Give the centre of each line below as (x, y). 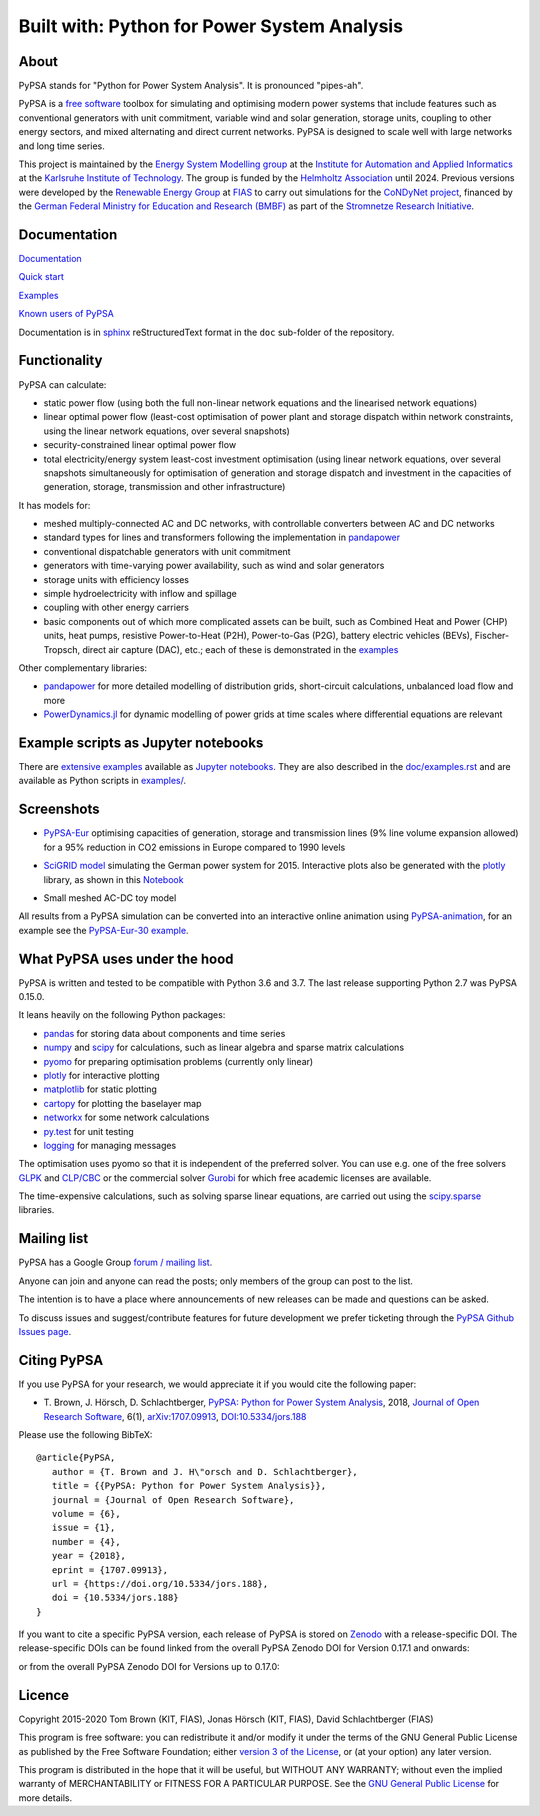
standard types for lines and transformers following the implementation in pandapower (222, 537)
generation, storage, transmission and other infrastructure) (164, 487)
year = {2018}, (89, 1556)
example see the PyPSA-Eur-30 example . (103, 930)
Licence (44, 1695)
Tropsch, (61, 649)
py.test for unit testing (88, 1131)
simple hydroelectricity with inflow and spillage (140, 594)
